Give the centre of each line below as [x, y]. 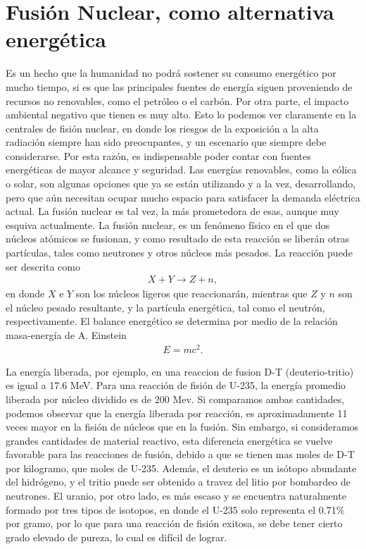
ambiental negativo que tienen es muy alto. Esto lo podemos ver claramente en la [181, 115]
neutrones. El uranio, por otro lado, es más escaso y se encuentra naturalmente [176, 496]
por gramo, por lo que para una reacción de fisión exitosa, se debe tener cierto [174, 523]
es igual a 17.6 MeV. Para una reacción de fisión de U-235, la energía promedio [176, 385]
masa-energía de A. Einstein [66, 335]
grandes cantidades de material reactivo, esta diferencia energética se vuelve [169, 440]
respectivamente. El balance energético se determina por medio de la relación [172, 321]
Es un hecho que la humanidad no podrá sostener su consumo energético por [171, 73]
